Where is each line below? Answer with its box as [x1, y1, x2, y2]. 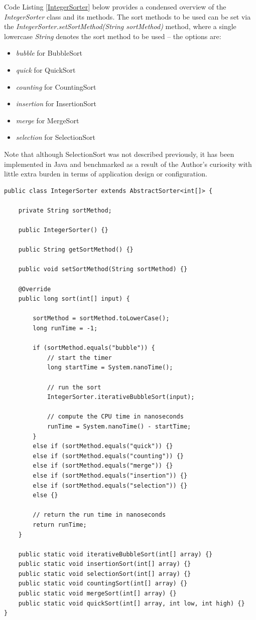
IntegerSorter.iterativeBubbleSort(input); [47, 393, 195, 401]
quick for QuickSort [16, 64, 76, 75]
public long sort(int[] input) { [18, 295, 130, 303]
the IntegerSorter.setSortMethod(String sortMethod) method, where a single [4, 21, 236, 32]
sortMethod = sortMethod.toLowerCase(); [33, 315, 170, 322]
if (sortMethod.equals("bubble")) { [33, 344, 155, 352]
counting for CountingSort [16, 81, 96, 92]
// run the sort [47, 383, 101, 391]
